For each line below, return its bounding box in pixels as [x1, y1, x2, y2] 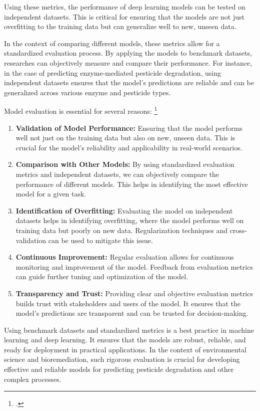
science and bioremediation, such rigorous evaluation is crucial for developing [4, 354, 240, 364]
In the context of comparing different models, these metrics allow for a [4, 38, 220, 48]
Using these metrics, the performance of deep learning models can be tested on [4, 2, 245, 12]
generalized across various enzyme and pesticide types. [4, 87, 171, 97]
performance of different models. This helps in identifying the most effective [15, 178, 248, 189]
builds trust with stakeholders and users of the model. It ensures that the [15, 298, 240, 308]
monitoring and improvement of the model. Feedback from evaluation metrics [15, 261, 253, 272]
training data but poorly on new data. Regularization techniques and [15, 225, 227, 235]
